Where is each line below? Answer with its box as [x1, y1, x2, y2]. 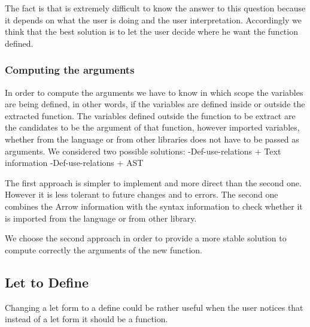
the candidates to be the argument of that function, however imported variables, [5, 121, 300, 134]
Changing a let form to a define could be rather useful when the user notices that [5, 301, 303, 313]
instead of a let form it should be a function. [5, 313, 168, 325]
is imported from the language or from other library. [5, 211, 197, 224]
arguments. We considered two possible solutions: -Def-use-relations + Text [5, 144, 281, 157]
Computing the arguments [5, 62, 135, 77]
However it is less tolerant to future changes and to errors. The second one [5, 188, 278, 201]
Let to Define [5, 272, 89, 291]
